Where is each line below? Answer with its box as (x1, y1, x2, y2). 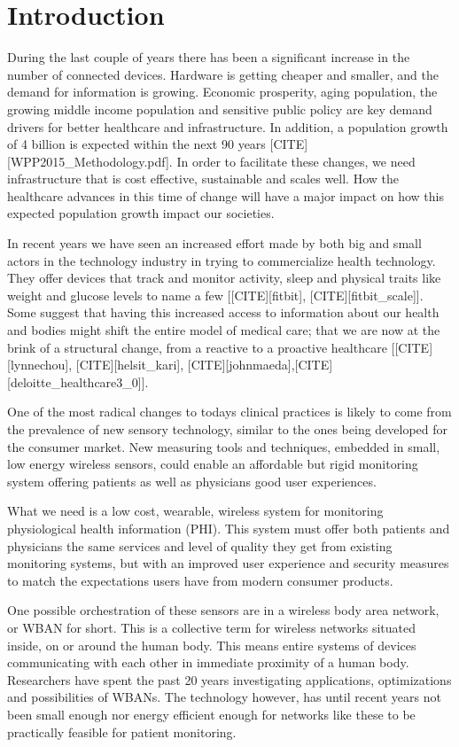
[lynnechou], (7, 355, 73, 374)
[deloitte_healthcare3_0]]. (7, 372, 149, 391)
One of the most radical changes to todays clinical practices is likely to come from (7, 402, 452, 421)
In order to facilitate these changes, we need (176, 152, 416, 170)
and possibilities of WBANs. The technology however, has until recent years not (7, 688, 441, 706)
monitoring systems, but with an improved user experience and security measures (7, 554, 449, 572)
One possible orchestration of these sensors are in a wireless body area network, (7, 601, 440, 619)
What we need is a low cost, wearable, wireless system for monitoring (7, 502, 384, 520)
